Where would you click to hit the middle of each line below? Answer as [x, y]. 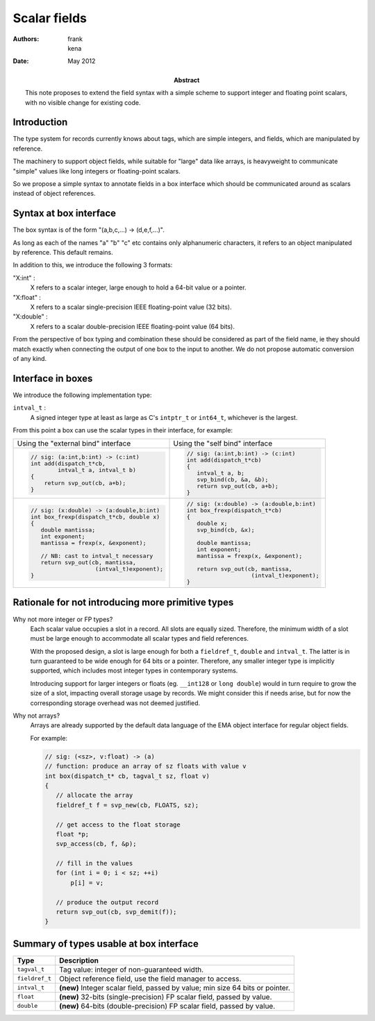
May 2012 [82, 61]
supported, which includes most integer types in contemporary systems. [134, 670]
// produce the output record [107, 902]
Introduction [40, 123]
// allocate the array [94, 795]
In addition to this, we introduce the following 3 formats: [93, 265]
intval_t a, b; [221, 473]
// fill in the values [94, 863]
